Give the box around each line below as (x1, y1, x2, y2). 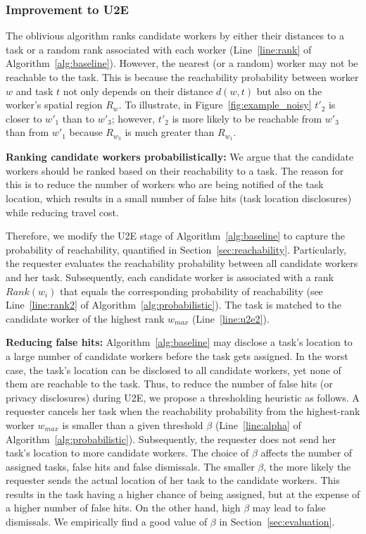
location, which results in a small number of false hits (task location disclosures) (6, 191, 352, 206)
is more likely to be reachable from (172, 111, 322, 125)
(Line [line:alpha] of (215, 417, 301, 432)
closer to (6, 111, 42, 125)
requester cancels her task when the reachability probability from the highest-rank (6, 404, 360, 418)
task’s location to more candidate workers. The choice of (6, 445, 249, 460)
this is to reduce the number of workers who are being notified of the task (6, 177, 324, 192)
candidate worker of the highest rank (6, 311, 165, 325)
